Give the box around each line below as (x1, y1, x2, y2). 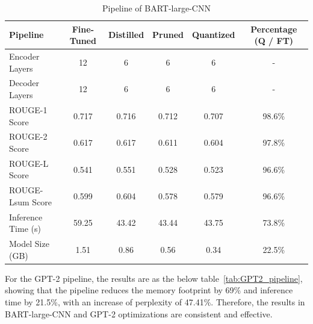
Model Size (9, 237, 49, 250)
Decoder (9, 76, 40, 89)
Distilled (108, 28, 144, 41)
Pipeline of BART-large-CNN (102, 2, 211, 14)
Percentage (250, 22, 297, 35)
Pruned (152, 28, 184, 41)
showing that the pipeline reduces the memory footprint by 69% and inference (5, 284, 293, 296)
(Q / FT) (254, 34, 294, 47)
